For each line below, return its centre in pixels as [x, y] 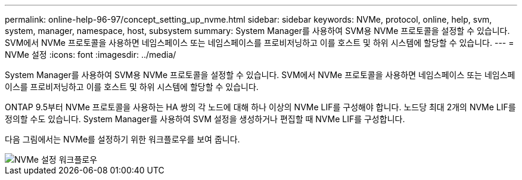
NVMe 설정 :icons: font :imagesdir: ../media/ [91, 55]
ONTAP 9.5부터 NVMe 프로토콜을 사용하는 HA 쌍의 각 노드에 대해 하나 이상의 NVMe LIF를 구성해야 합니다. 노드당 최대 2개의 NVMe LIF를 [260, 107]
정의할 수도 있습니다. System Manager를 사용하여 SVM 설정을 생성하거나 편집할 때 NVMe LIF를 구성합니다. [205, 119]
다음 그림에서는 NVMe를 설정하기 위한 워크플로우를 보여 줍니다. [122, 139]
